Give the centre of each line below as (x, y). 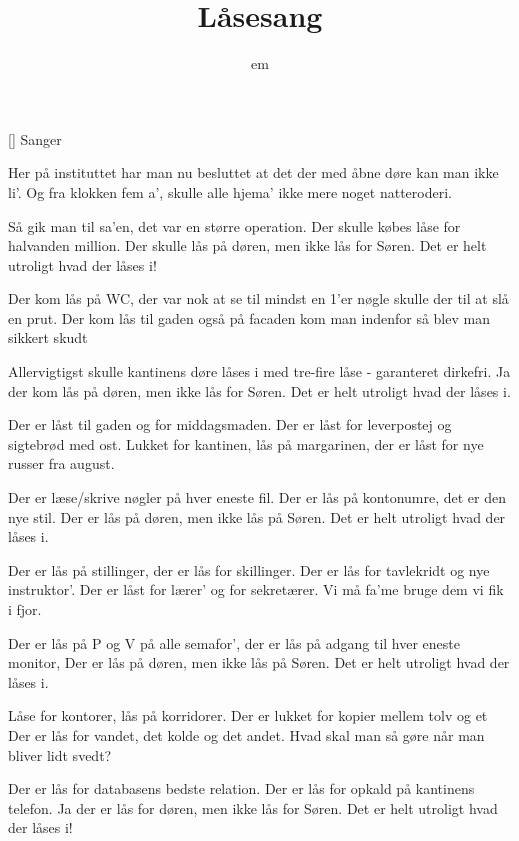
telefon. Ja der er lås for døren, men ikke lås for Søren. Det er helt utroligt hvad (253, 807)
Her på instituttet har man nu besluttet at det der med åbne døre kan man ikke (253, 172)
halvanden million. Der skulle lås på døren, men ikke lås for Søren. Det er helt (247, 245)
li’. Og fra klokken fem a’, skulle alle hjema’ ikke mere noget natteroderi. (230, 191)
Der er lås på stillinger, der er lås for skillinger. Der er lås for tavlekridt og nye (249, 569)
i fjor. (25, 609)
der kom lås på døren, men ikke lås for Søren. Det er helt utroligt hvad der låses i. (259, 390)
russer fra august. (61, 463)
